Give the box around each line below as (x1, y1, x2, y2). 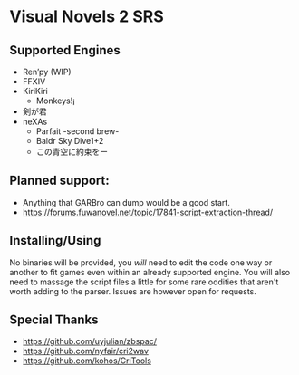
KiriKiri (22, 86, 48, 96)
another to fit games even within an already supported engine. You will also (9, 266, 291, 277)
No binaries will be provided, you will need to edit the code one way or (9, 256, 273, 268)
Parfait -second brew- (35, 126, 120, 137)
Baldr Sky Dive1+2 (35, 136, 104, 146)
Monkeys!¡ (35, 95, 75, 106)
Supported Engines (9, 43, 121, 58)
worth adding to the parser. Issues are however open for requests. (9, 285, 256, 296)
